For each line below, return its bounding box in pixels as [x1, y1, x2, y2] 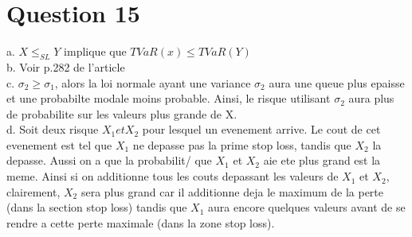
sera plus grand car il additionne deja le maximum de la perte [80, 183, 384, 200]
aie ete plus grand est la [263, 152, 381, 169]
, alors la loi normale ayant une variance [54, 74, 251, 91]
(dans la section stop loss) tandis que [6, 199, 187, 216]
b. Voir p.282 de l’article [6, 58, 125, 75]
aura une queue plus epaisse [269, 74, 405, 91]
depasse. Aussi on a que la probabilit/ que [6, 152, 212, 169]
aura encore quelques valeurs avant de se [208, 199, 406, 216]
